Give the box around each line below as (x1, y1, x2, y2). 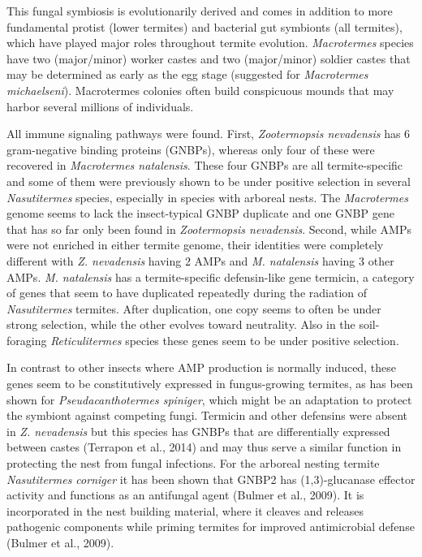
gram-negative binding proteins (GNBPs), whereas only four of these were (6, 140, 375, 158)
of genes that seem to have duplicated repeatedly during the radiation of (6, 284, 368, 301)
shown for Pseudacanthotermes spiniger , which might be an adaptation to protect (6, 391, 412, 408)
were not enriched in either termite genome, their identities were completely (6, 236, 384, 253)
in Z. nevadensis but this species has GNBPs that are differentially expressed (6, 422, 390, 439)
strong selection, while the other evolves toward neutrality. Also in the (6, 316, 355, 333)
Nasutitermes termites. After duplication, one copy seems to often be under (6, 300, 381, 317)
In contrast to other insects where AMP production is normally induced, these (6, 359, 396, 376)
